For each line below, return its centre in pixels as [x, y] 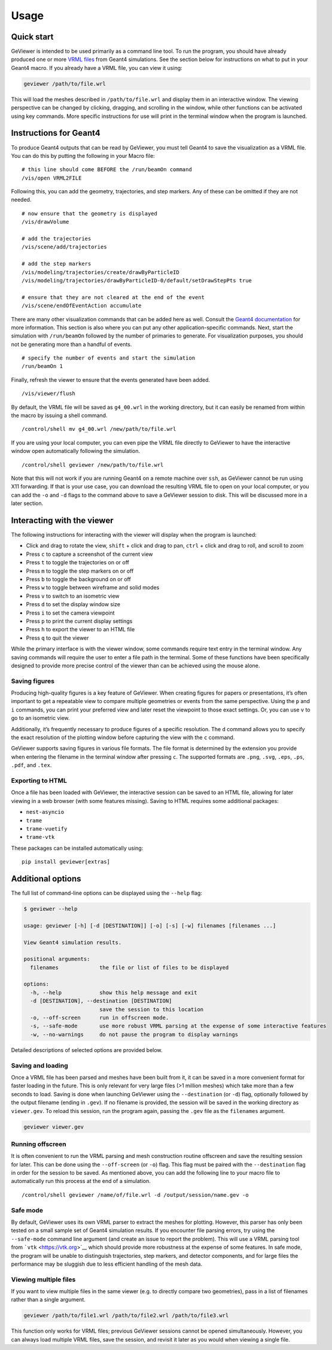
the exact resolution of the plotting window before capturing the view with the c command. [123, 738]
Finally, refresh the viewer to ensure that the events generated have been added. [111, 379]
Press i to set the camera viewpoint [70, 613]
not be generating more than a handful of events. [71, 344]
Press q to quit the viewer [57, 638]
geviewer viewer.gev [54, 1127]
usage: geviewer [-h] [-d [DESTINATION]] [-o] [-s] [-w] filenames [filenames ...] [150, 925]
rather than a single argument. [48, 1300]
